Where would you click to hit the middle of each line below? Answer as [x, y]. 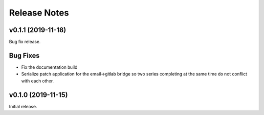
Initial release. [23, 106]
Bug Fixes [24, 55]
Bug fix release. [25, 42]
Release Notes [39, 13]
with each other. [37, 81]
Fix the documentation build [49, 67]
